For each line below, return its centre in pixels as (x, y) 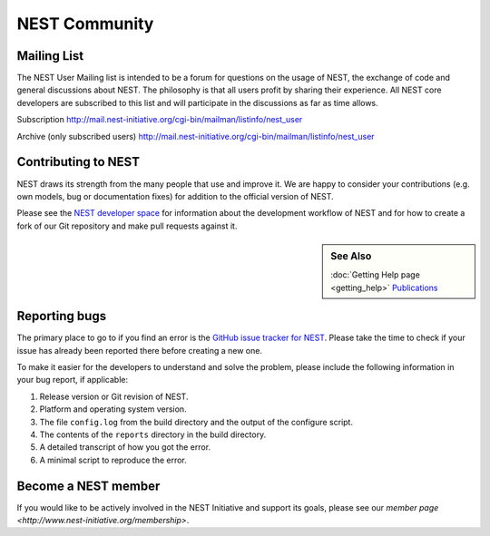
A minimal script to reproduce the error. (113, 460)
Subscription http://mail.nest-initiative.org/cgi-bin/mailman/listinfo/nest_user (160, 120)
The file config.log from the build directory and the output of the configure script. (196, 422)
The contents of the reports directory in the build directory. (153, 434)
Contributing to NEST (78, 162)
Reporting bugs (62, 316)
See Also (351, 257)
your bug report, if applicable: (73, 380)
